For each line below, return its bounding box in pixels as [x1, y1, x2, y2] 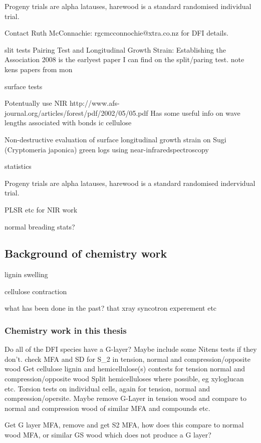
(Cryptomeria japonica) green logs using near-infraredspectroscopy [5, 144, 209, 154]
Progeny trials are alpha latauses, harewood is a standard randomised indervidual [5, 177, 255, 188]
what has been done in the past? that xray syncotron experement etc [5, 303, 217, 313]
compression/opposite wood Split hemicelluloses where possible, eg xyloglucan [5, 373, 244, 384]
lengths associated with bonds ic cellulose [5, 117, 132, 128]
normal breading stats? [5, 221, 75, 232]
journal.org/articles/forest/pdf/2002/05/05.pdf [5, 107, 148, 118]
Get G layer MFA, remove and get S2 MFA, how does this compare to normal [5, 419, 244, 430]
